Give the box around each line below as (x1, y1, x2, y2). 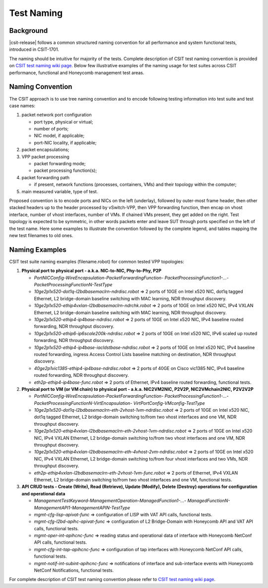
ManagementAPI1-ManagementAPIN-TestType (34, 504, 130, 510)
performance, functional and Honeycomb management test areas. (9, 70, 144, 76)
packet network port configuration (21, 112, 92, 118)
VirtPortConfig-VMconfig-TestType (133, 400, 205, 406)
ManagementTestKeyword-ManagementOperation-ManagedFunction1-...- (34, 498, 187, 504)
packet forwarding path (21, 174, 69, 180)
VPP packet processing (21, 153, 69, 159)
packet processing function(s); (34, 167, 97, 174)
